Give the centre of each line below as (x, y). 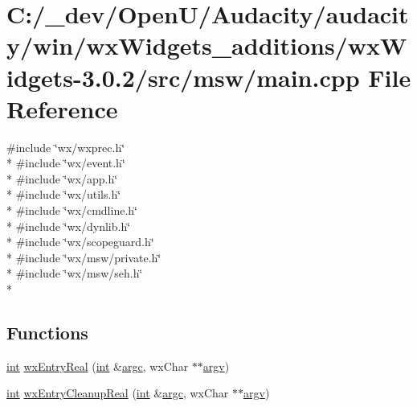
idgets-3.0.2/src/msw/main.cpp (183, 77)
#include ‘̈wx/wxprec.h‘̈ (66, 147)
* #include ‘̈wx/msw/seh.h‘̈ (75, 273)
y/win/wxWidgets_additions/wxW (207, 45)
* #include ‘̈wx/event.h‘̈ (66, 163)
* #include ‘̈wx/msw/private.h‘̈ (84, 257)
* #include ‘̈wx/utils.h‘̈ (64, 194)
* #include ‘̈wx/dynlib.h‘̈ (69, 226)
